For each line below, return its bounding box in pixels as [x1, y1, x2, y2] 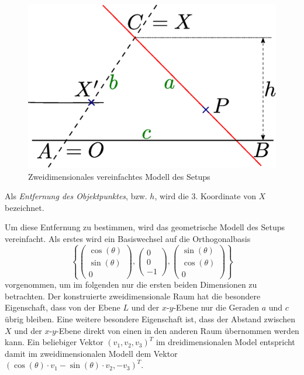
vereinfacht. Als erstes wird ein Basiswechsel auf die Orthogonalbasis [5, 233, 251, 245]
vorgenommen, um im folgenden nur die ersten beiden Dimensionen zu [5, 278, 257, 291]
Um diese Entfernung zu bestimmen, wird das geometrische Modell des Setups [5, 221, 285, 233]
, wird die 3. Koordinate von [154, 190, 256, 202]
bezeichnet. [5, 201, 44, 213]
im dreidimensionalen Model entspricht [156, 336, 295, 348]
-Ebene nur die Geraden [173, 301, 260, 313]
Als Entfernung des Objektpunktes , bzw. [5, 190, 147, 202]
